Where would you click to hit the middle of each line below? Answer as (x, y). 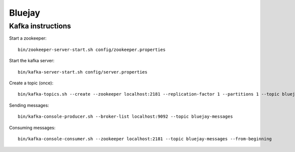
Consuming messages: (32, 127)
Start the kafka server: (32, 61)
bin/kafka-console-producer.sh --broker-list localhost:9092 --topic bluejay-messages (125, 117)
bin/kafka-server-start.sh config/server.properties (83, 72)
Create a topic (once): (31, 83)
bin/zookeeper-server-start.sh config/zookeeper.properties (92, 50)
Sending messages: (29, 105)
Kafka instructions (40, 26)
